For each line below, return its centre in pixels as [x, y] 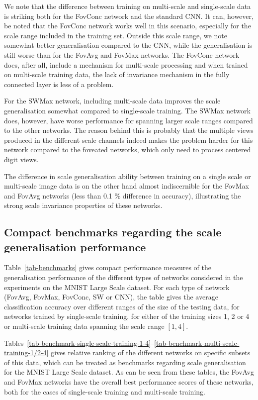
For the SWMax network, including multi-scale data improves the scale [112, 101]
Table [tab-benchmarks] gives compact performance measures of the [108, 267]
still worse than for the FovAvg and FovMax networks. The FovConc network [122, 54]
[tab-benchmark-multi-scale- [197, 343]
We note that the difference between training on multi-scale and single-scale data [128, 6]
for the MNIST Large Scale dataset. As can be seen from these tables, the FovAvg [129, 372]
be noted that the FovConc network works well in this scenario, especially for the [128, 26]
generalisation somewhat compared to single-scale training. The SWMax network [127, 110]
